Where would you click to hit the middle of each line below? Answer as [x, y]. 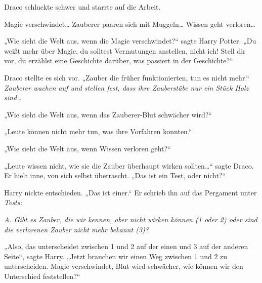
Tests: [13, 202]
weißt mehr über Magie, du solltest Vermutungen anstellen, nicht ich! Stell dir [125, 50]
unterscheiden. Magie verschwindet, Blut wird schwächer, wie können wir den [124, 266]
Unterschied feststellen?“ [42, 276]
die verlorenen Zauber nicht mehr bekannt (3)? [76, 229]
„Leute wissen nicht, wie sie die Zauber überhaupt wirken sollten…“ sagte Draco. [129, 165]
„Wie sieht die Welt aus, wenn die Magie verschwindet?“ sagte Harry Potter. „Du [130, 41]
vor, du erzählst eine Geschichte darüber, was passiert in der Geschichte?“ [119, 60]
